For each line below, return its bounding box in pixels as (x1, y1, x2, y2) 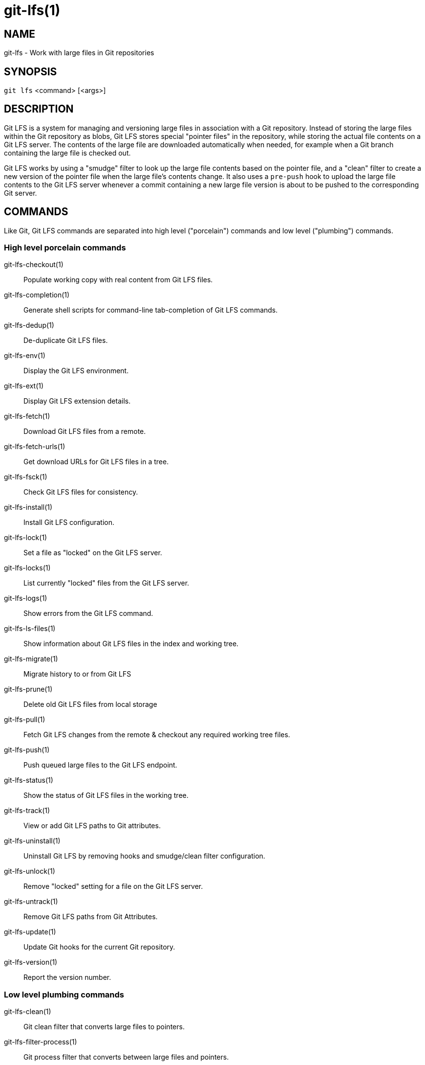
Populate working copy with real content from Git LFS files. (23, 275, 213, 284)
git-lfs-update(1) (4, 928, 56, 936)
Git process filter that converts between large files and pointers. (23, 1053, 229, 1062)
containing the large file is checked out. (4, 148, 131, 157)
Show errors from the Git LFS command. (23, 609, 153, 618)
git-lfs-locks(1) (4, 564, 51, 572)
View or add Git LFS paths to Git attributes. (23, 821, 161, 830)
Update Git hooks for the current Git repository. (23, 943, 175, 952)
